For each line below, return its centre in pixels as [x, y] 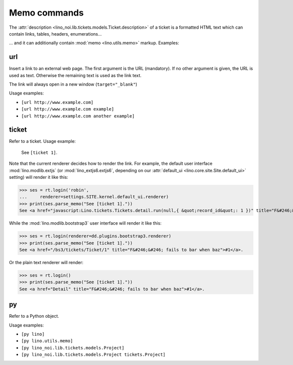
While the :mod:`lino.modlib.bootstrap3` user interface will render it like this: [85, 223]
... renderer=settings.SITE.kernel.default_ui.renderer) [94, 197]
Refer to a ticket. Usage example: [42, 141]
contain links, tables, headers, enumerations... [55, 34]
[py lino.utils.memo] [47, 341]
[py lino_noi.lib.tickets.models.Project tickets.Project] [94, 355]
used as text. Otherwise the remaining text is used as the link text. [75, 75]
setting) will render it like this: [39, 177]
